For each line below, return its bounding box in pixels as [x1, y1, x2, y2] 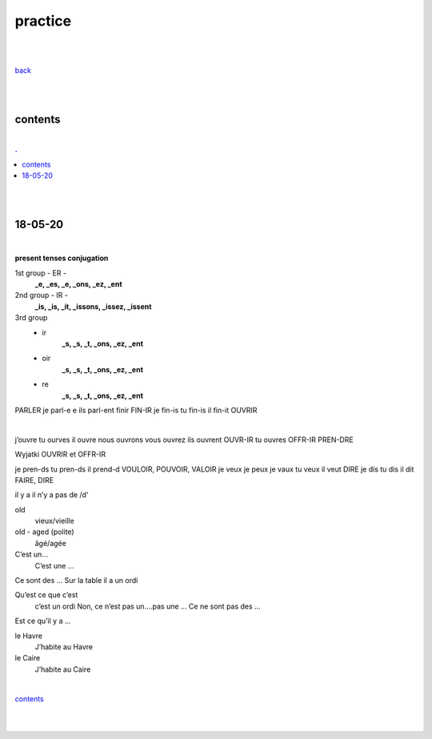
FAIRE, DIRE [14, 475, 54, 484]
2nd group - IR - [14, 291, 68, 300]
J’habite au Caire [34, 665, 91, 674]
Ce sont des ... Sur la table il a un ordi [14, 576, 138, 585]
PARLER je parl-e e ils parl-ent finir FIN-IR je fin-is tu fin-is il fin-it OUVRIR [14, 405, 258, 415]
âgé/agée [34, 538, 67, 548]
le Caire [14, 653, 41, 663]
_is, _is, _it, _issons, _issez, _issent [34, 301, 152, 311]
